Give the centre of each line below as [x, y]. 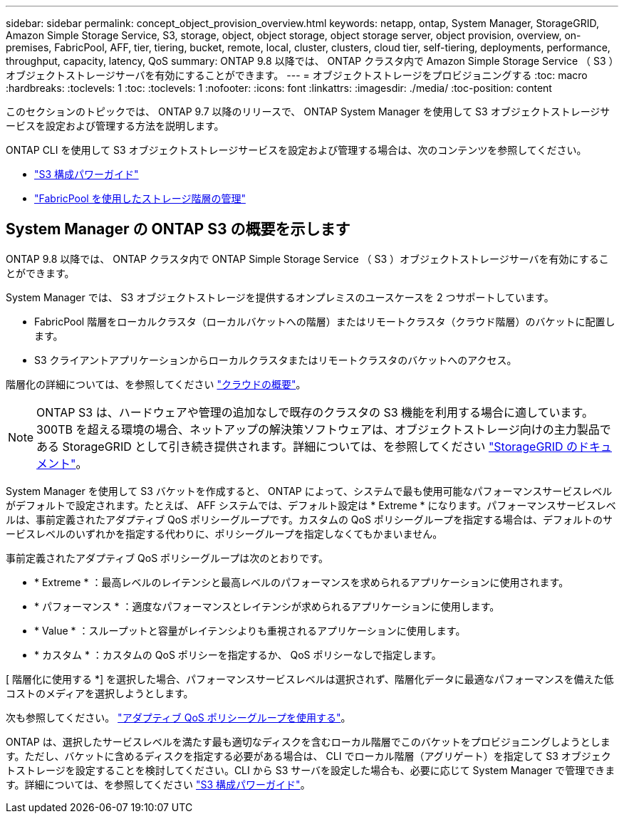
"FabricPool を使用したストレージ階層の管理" [140, 198]
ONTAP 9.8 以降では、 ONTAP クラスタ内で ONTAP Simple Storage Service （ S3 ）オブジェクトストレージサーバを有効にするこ [307, 259]
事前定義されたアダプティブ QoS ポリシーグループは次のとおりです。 [167, 558]
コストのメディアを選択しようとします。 [100, 693]
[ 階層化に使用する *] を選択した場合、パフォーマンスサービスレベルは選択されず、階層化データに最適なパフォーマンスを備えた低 [310, 679]
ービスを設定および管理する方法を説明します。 [115, 126]
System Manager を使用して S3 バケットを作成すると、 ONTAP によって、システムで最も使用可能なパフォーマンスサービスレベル [309, 491]
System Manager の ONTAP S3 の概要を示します [178, 229]
